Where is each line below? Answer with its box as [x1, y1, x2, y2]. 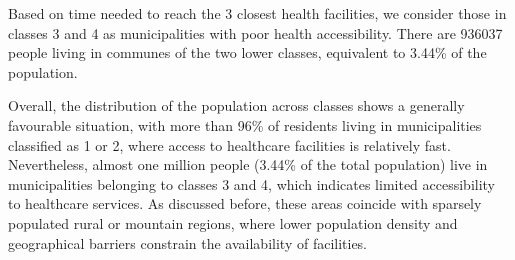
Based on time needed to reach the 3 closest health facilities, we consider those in [8, 3, 507, 23]
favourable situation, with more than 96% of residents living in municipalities [8, 114, 482, 135]
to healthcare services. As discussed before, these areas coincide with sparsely [8, 193, 482, 214]
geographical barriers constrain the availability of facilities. [8, 232, 368, 253]
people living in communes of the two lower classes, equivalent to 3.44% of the [8, 42, 487, 63]
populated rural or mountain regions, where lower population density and [8, 212, 458, 233]
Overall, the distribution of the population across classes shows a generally [8, 95, 465, 116]
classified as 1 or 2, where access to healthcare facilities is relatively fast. [8, 134, 451, 155]
